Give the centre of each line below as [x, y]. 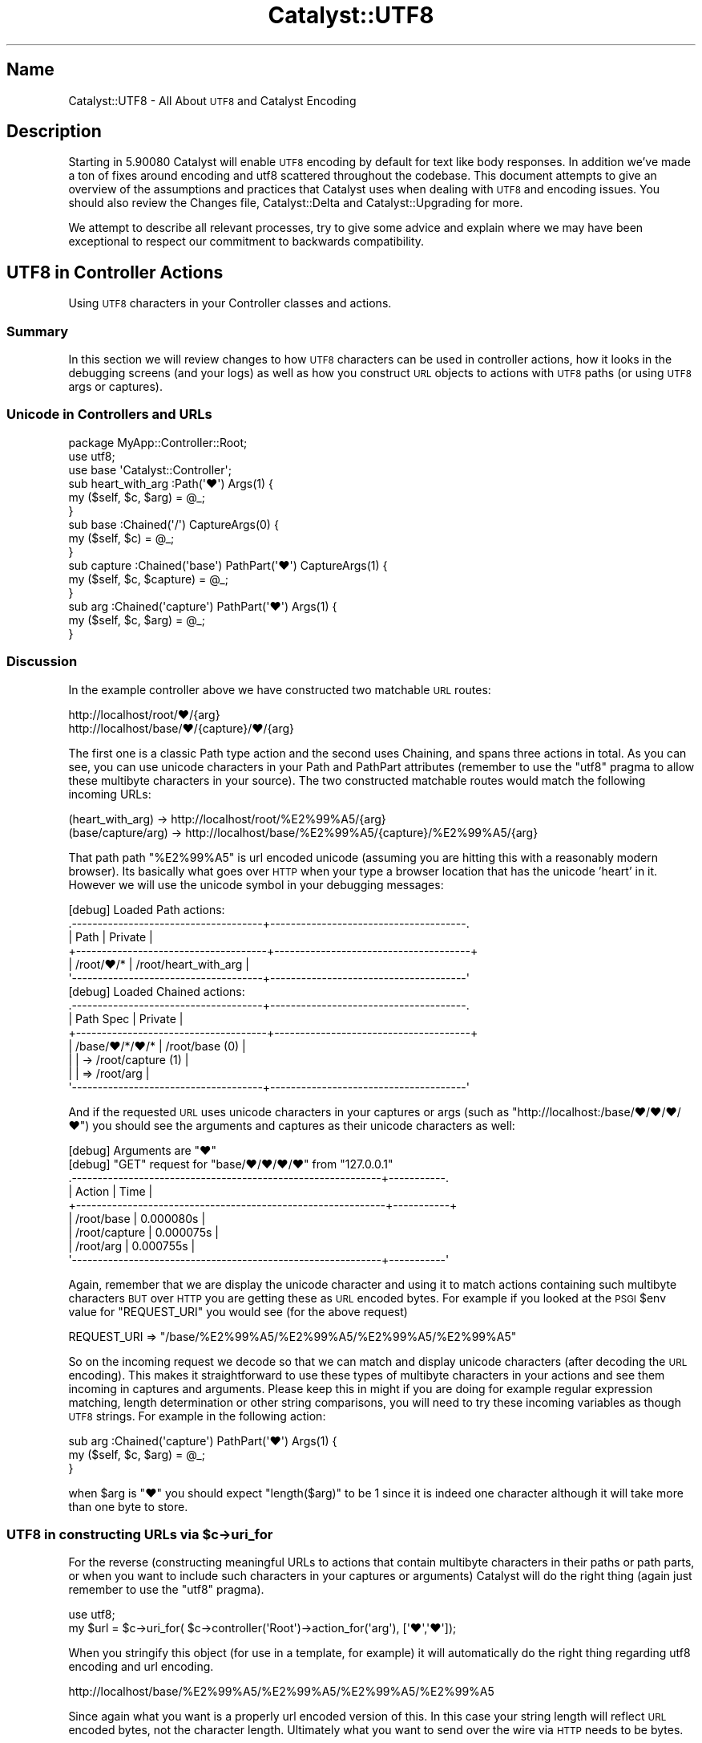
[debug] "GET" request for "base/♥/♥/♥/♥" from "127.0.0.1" [231, 1164]
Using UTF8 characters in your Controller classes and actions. [230, 303]
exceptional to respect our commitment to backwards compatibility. [246, 242]
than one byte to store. [128, 1506]
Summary [38, 331]
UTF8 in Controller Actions [115, 272]
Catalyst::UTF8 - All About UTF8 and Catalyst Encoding [212, 100]
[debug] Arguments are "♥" [142, 1150]
